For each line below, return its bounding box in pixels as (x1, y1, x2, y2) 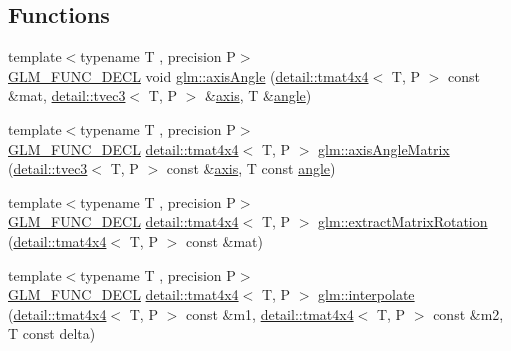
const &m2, (433, 303, 504, 324)
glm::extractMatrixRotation (318, 211, 488, 232)
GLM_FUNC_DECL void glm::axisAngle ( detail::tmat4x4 (8, 65, 369, 86)
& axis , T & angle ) (204, 85, 312, 106)
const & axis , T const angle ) (166, 158, 336, 179)
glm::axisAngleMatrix (318, 138, 450, 159)
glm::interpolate (318, 284, 415, 305)
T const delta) (8, 323, 96, 344)
